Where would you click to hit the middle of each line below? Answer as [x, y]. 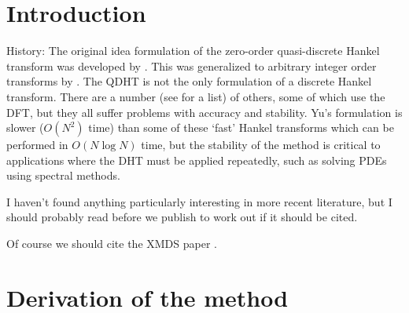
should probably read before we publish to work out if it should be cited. [182, 217]
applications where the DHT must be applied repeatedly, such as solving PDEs [197, 160]
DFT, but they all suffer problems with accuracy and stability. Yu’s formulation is [204, 112]
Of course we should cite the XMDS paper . [112, 244]
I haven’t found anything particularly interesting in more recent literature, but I [199, 201]
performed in [37, 145]
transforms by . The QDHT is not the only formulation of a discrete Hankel [189, 81]
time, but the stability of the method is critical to [261, 145]
